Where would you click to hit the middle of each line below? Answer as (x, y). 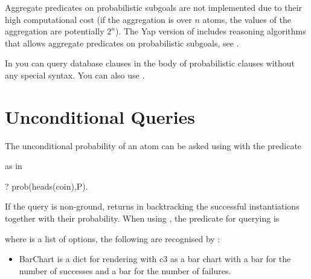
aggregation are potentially (55, 31)
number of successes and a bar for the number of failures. (125, 270)
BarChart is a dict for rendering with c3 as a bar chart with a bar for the (155, 259)
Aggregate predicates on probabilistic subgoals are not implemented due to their (154, 7)
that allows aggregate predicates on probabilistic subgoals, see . (122, 43)
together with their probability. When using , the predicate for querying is (142, 218)
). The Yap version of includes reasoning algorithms (210, 31)
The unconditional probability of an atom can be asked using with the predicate (153, 145)
